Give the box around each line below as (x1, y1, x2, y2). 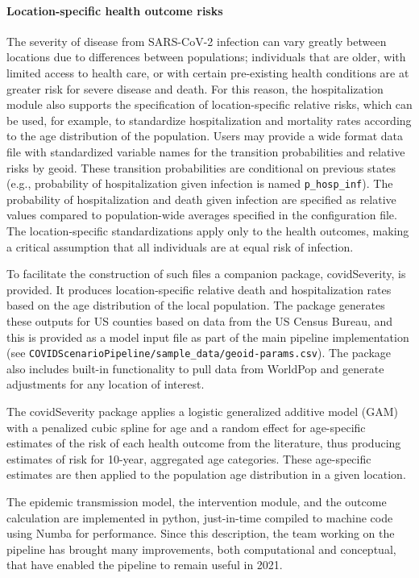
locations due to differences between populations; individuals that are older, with (6, 48, 406, 65)
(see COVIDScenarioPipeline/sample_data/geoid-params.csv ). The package (6, 344, 392, 361)
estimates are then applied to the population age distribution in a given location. (6, 466, 406, 483)
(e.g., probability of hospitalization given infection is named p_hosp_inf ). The (6, 175, 393, 192)
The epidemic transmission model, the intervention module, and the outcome (6, 493, 387, 509)
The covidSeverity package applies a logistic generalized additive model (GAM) (6, 402, 399, 419)
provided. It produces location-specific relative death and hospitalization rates (6, 281, 392, 297)
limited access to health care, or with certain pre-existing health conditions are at (6, 64, 409, 81)
